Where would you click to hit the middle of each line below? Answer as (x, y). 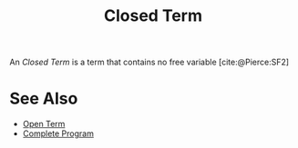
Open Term (44, 124)
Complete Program (58, 133)
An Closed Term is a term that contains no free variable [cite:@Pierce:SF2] (149, 62)
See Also (44, 99)
